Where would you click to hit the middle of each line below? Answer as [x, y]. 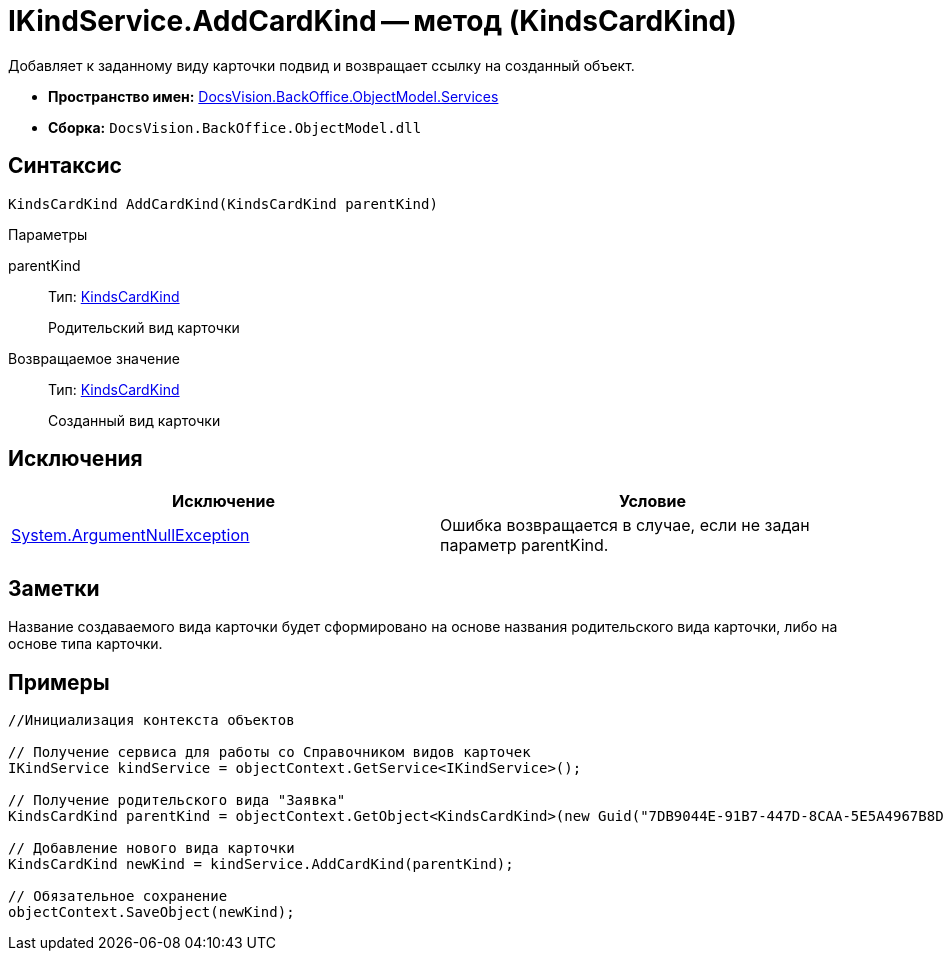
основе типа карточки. [85, 644]
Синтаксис [65, 166]
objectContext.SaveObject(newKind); [151, 912]
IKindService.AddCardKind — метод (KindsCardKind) [372, 21]
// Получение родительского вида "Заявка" [177, 800]
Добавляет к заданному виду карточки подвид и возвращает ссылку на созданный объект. [321, 65]
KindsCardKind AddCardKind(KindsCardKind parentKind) [223, 203]
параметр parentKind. [524, 545]
